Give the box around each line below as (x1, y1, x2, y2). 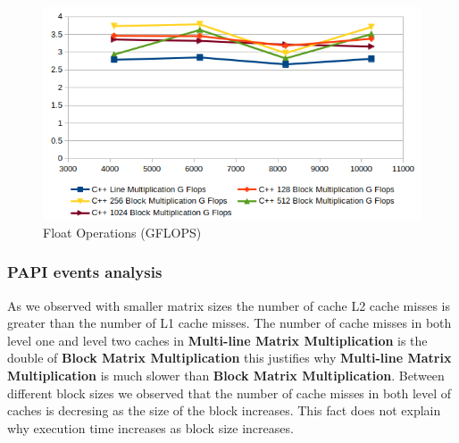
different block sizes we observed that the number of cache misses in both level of (7, 383, 452, 402)
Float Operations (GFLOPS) (43, 222, 202, 241)
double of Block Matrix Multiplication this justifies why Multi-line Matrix (7, 348, 452, 367)
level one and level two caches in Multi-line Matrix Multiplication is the (7, 330, 428, 349)
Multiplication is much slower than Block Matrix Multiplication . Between (7, 366, 445, 385)
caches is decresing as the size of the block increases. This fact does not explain (7, 401, 441, 420)
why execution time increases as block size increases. (7, 418, 294, 437)
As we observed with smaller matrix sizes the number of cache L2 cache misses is (7, 296, 450, 314)
